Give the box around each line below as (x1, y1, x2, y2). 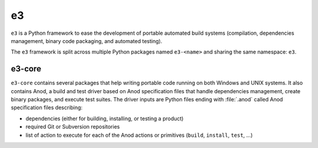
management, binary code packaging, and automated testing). (11, 37, 163, 44)
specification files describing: (11, 104, 82, 111)
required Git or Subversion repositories (25, 123, 120, 130)
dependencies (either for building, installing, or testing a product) (25, 115, 184, 122)
